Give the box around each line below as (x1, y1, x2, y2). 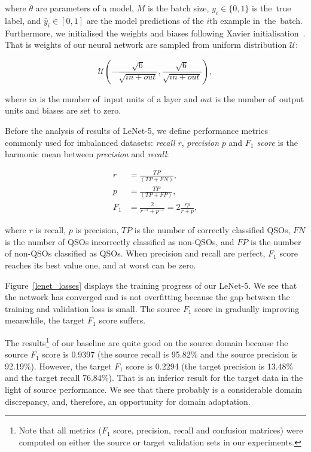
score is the (257, 136, 298, 148)
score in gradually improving (194, 302, 300, 314)
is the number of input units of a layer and (39, 92, 198, 105)
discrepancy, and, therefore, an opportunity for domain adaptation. (5, 395, 251, 407)
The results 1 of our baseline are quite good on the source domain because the (5, 334, 288, 349)
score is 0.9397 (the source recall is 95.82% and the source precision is (42, 348, 298, 361)
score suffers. (99, 314, 146, 326)
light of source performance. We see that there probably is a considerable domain (5, 383, 303, 395)
